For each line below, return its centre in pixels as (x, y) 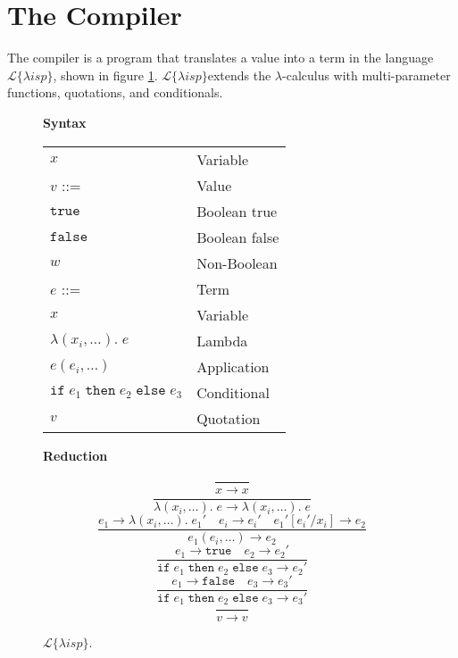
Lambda (222, 340)
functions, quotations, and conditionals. (115, 92)
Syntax (65, 122)
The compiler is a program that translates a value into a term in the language (221, 58)
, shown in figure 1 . (105, 75)
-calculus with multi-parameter (366, 75)
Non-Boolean (237, 262)
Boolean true (237, 211)
